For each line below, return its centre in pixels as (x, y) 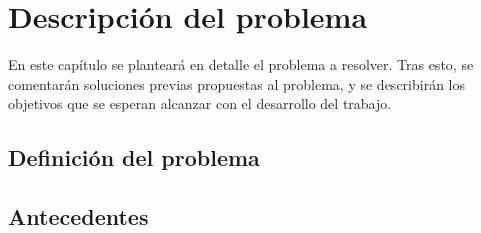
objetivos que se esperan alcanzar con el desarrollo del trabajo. (200, 103)
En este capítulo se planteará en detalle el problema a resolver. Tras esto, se (241, 64)
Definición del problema (134, 157)
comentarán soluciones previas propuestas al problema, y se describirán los (237, 83)
